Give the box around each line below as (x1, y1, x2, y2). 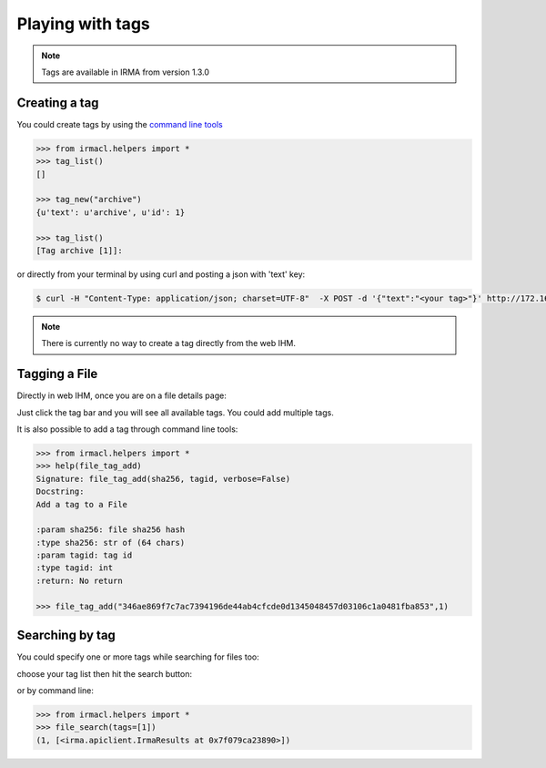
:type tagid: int (35, 563, 114, 573)
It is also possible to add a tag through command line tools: (16, 424, 238, 435)
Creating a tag (16, 95, 99, 110)
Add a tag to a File (35, 499, 127, 509)
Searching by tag (16, 628, 116, 643)
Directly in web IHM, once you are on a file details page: (16, 390, 227, 401)
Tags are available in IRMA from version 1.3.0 (41, 67, 209, 77)
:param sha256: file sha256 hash (35, 525, 186, 535)
